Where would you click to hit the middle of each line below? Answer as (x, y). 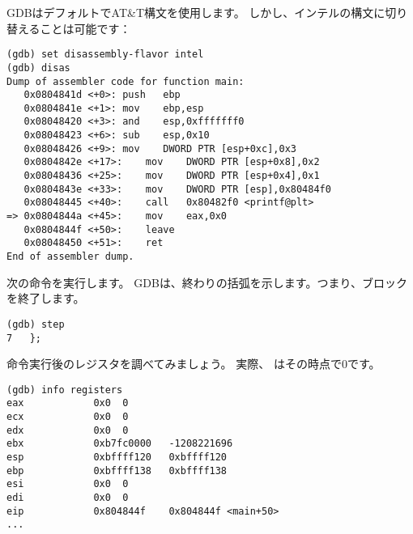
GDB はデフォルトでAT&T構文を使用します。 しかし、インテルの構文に (196, 12)
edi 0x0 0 (68, 498)
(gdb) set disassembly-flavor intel (105, 55)
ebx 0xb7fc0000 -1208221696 (120, 444)
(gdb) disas (38, 68)
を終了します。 (46, 298)
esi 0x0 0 (68, 484)
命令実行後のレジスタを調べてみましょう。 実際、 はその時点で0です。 (194, 364)
